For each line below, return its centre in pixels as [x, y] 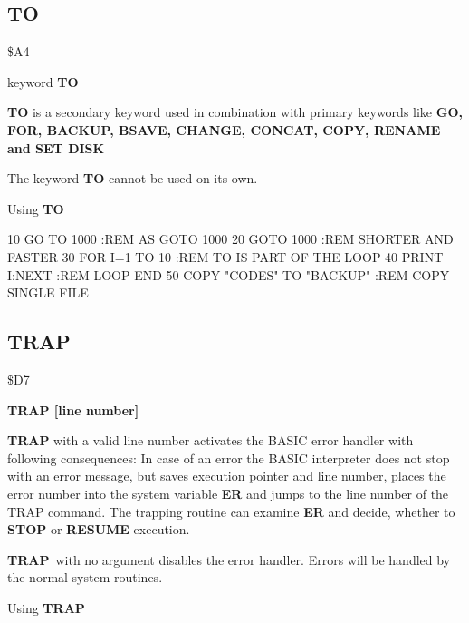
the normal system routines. [85, 577]
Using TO [36, 208]
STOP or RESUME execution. [99, 529]
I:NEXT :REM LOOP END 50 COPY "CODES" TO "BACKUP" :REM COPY [229, 274]
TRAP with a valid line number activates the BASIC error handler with [211, 440]
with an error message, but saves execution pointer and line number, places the [227, 476]
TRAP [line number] [73, 409]
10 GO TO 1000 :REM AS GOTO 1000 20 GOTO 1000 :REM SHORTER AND [230, 239]
